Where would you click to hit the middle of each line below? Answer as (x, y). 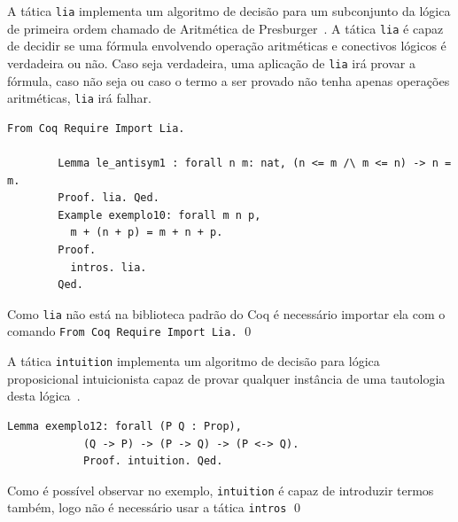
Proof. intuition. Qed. (153, 461)
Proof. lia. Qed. (109, 198)
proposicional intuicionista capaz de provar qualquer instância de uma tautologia (226, 378)
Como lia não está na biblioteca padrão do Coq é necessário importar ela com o (226, 313)
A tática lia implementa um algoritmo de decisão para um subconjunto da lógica (229, 11)
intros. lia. (109, 267)
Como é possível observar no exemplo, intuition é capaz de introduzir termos (221, 490)
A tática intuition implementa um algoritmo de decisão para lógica (194, 361)
